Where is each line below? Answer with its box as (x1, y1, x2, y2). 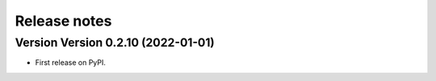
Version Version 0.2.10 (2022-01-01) (15, 35, 216, 50)
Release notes (15, 12, 112, 30)
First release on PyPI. (35, 58, 107, 67)
